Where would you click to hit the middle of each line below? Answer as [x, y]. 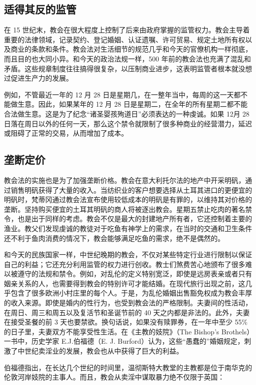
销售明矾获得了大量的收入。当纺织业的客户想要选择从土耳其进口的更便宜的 [131, 190]
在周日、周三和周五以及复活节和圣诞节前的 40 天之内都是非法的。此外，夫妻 [127, 312]
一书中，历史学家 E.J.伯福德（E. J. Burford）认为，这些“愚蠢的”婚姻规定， [124, 341]
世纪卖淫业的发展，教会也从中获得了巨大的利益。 [104, 351]
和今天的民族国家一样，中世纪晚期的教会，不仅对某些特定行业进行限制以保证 [128, 254]
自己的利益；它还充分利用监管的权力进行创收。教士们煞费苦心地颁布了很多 [125, 264]
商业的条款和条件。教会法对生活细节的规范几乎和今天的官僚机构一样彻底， [131, 49]
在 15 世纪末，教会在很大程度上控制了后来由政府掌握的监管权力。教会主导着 [127, 30]
